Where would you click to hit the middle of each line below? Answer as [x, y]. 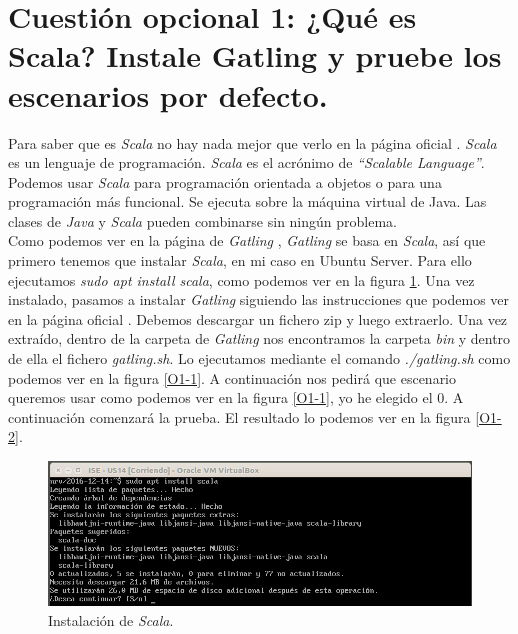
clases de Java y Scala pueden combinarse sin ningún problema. [202, 220]
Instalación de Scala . [111, 619]
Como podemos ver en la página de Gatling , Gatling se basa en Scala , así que [247, 240]
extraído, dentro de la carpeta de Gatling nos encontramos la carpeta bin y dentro [259, 338]
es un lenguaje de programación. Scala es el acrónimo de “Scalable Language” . [246, 162]
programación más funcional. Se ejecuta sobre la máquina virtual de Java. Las [247, 201]
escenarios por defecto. [168, 94]
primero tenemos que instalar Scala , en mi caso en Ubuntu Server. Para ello [240, 260]
